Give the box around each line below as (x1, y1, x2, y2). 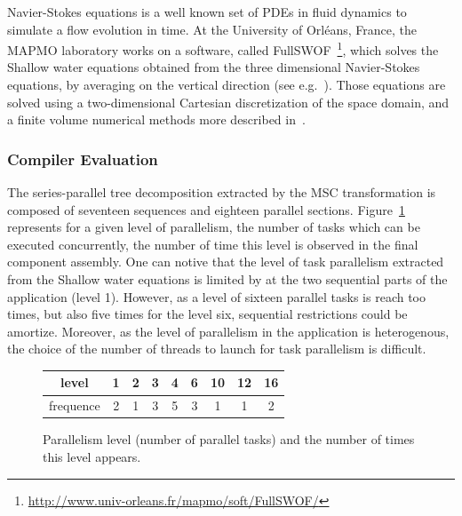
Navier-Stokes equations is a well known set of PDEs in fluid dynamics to (7, 3, 407, 20)
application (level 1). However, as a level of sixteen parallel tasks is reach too (7, 287, 426, 306)
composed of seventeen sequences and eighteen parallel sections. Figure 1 (7, 200, 405, 218)
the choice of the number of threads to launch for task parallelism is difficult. (7, 339, 426, 358)
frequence (49, 396, 100, 415)
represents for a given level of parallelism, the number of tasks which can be (7, 218, 420, 236)
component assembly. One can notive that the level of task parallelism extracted (7, 252, 444, 271)
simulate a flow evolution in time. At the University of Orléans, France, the (7, 20, 417, 38)
